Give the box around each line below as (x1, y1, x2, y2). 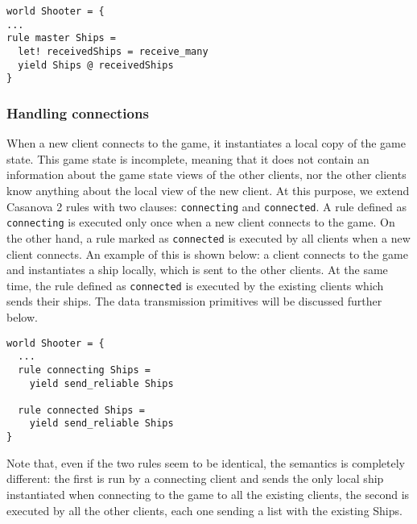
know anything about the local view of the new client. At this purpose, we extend (6, 181, 410, 198)
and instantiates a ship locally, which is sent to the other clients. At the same (6, 261, 388, 278)
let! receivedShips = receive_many (18, 45, 208, 57)
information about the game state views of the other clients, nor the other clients (6, 166, 407, 183)
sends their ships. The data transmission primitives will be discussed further (6, 293, 382, 310)
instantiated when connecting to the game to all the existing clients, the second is (6, 485, 410, 502)
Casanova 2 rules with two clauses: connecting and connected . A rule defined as (6, 198, 407, 214)
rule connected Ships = (18, 404, 145, 416)
